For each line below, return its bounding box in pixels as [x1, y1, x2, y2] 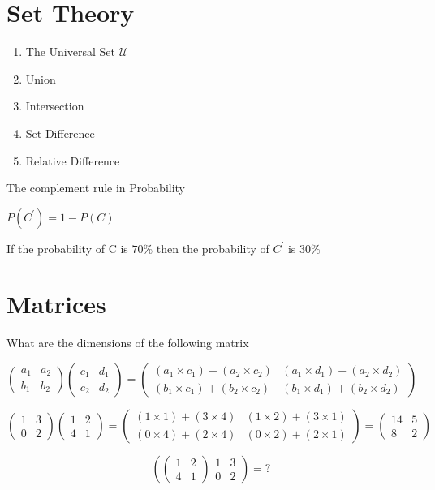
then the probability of [156, 239, 269, 256]
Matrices [6, 287, 106, 320]
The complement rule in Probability [6, 179, 186, 196]
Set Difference [25, 124, 95, 141]
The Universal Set [25, 43, 115, 60]
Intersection [25, 97, 84, 114]
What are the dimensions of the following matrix [6, 334, 249, 351]
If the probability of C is [6, 239, 128, 256]
